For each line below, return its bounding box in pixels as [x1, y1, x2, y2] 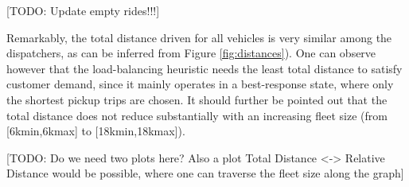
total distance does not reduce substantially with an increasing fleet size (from [6, 107, 388, 123]
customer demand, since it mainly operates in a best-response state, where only [6, 76, 394, 92]
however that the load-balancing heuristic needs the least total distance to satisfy [6, 60, 403, 76]
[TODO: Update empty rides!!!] [6, 2, 160, 18]
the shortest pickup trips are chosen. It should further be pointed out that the [6, 91, 388, 107]
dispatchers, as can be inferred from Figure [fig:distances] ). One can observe [6, 45, 376, 61]
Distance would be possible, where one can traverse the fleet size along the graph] [6, 165, 404, 181]
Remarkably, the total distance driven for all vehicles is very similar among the [6, 29, 392, 45]
